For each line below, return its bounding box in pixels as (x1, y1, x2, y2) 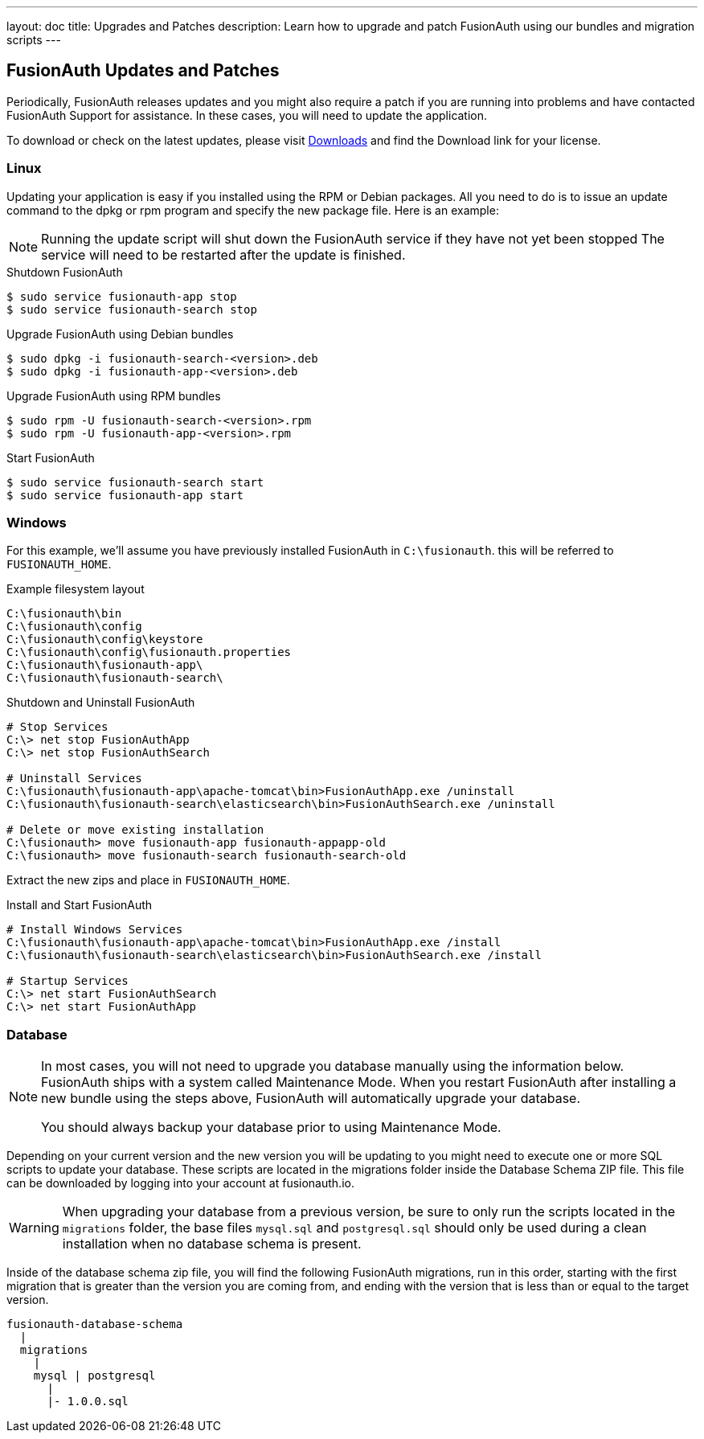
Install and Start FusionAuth (6, 898, 153, 912)
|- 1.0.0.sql (47, 1395, 129, 1408)
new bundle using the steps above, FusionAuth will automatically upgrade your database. (41, 1090, 581, 1107)
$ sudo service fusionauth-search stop (6, 302, 257, 316)
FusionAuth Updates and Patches (6, 60, 280, 81)
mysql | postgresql (33, 1369, 156, 1383)
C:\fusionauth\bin (6, 607, 122, 621)
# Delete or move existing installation (6, 823, 264, 837)
